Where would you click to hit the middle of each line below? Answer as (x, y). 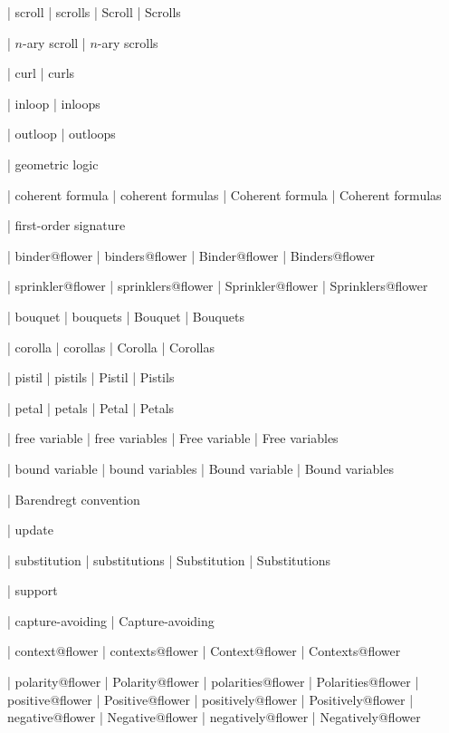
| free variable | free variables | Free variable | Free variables (173, 438)
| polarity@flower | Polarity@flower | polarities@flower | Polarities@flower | (213, 682)
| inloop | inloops (54, 103)
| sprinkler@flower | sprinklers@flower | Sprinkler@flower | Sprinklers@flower (218, 286)
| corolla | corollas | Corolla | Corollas (111, 347)
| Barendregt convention (74, 499)
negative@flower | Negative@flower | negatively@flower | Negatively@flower (214, 717)
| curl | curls (41, 73)
